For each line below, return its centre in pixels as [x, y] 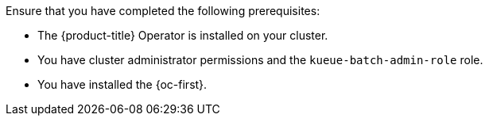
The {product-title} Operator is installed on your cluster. [183, 35]
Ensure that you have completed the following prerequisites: [163, 11]
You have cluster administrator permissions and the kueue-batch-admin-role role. [260, 60]
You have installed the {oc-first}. [122, 84]
